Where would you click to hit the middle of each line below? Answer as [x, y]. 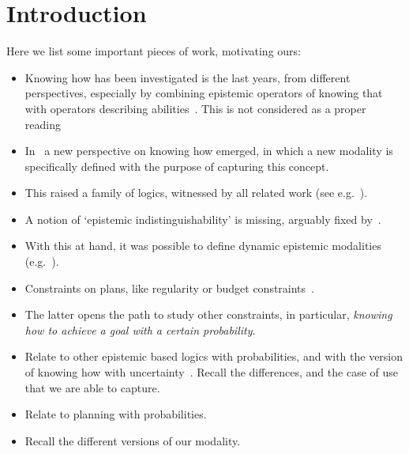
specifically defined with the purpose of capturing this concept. [177, 166]
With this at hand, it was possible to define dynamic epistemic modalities [203, 246]
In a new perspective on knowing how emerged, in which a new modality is [209, 151]
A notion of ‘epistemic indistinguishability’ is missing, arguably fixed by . [203, 219]
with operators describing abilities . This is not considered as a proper [195, 108]
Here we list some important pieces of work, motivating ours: [154, 51]
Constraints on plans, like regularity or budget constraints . [169, 288]
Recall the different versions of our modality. [133, 440]
